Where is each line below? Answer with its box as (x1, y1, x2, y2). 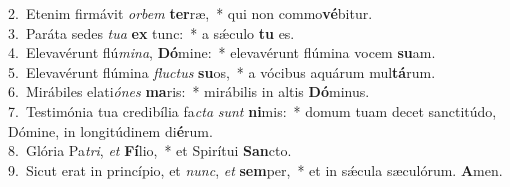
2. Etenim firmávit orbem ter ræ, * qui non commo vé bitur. (8, 3, 373, 23)
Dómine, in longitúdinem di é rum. (8, 120, 213, 141)
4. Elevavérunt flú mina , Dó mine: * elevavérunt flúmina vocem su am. (8, 42, 436, 63)
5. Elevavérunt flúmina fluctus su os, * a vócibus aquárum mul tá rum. (8, 61, 436, 82)
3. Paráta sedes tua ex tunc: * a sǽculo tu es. (8, 22, 295, 43)
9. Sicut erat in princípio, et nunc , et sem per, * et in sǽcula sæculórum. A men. (8, 159, 503, 180)
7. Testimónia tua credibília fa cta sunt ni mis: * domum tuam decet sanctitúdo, (8, 100, 497, 121)
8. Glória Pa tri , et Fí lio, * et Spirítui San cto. (8, 140, 292, 161)
